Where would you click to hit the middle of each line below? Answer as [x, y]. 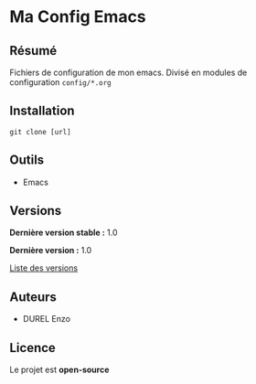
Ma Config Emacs [78, 17]
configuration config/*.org [60, 82]
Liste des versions [44, 268]
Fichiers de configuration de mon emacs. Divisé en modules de [128, 72]
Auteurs [33, 297]
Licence [33, 348]
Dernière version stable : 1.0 [64, 233]
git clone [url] [40, 132]
